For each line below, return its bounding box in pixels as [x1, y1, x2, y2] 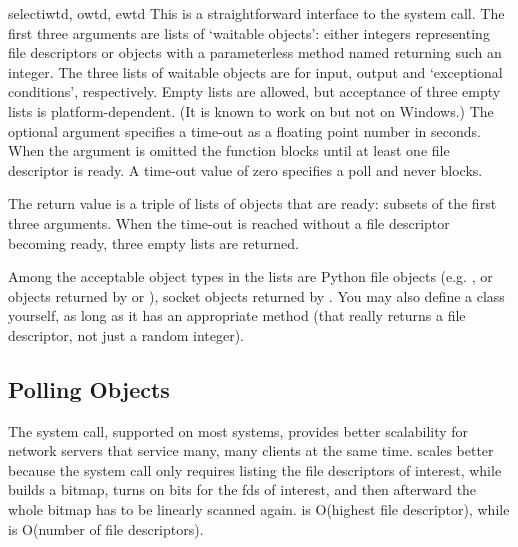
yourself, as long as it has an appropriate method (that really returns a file [8, 305, 466, 326]
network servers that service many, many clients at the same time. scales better [8, 440, 494, 461]
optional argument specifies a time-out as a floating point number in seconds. [8, 120, 481, 141]
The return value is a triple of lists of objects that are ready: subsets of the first [8, 193, 497, 214]
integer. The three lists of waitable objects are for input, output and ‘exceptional [8, 61, 503, 82]
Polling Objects [8, 373, 170, 404]
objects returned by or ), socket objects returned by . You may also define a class [8, 285, 505, 306]
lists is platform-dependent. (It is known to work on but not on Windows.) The [8, 100, 494, 121]
